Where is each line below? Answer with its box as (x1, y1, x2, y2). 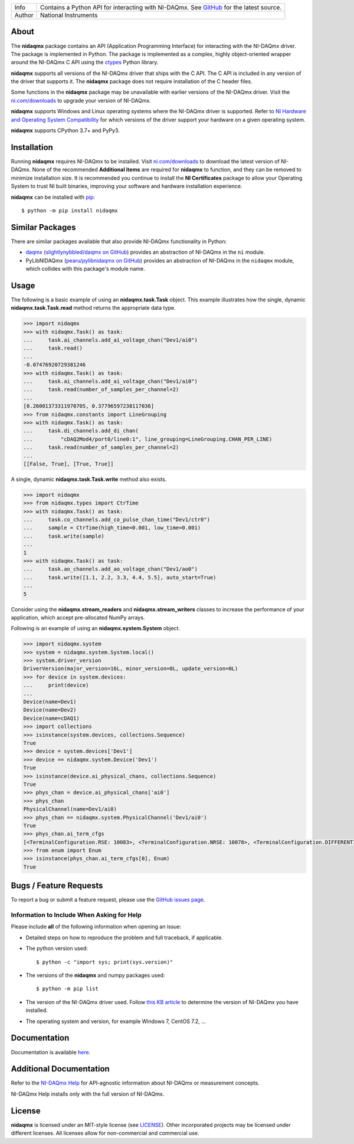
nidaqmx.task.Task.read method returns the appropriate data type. (11, 304, 176, 312)
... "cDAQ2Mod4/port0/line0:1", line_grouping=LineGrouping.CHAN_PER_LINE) (23, 435, 273, 442)
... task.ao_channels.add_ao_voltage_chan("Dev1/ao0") (23, 566, 198, 572)
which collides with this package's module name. (25, 265, 145, 272)
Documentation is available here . (11, 1048, 91, 1056)
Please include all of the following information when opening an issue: (11, 923, 182, 930)
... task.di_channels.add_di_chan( (23, 428, 139, 434)
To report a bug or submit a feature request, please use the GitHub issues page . (11, 896, 205, 903)
